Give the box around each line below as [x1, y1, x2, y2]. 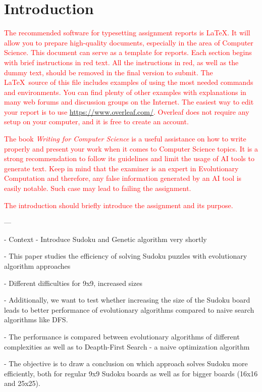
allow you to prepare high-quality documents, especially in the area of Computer [4, 37, 253, 47]
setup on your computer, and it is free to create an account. [4, 116, 189, 127]
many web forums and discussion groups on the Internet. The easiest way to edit [4, 96, 254, 107]
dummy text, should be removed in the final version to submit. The [4, 67, 213, 77]
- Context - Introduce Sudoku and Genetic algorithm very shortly [4, 233, 207, 244]
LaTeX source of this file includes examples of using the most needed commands [4, 77, 253, 87]
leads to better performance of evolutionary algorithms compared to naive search [4, 304, 254, 315]
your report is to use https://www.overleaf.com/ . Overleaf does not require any [4, 106, 249, 117]
